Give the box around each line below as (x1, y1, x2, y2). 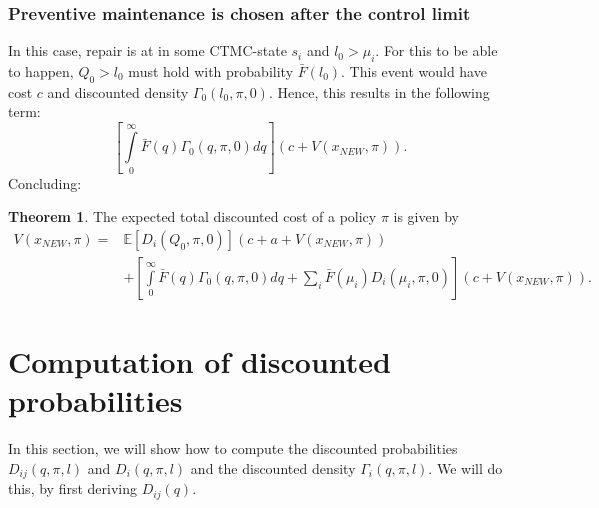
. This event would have (341, 61, 487, 82)
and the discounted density (190, 457, 356, 478)
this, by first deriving (8, 478, 137, 499)
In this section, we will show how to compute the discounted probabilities (8, 438, 458, 459)
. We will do (428, 457, 503, 478)
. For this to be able (375, 40, 498, 61)
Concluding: (8, 172, 82, 193)
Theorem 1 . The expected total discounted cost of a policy (8, 206, 377, 227)
